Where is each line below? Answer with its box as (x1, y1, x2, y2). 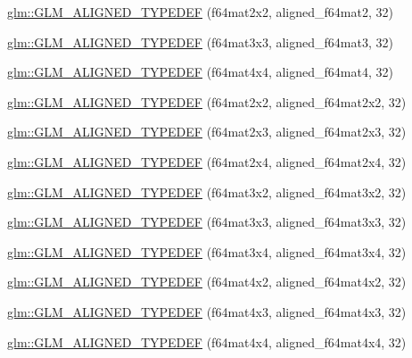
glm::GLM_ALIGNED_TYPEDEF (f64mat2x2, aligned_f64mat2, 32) (7, 3, 393, 21)
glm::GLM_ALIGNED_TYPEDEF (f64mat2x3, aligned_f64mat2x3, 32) (7, 122, 407, 141)
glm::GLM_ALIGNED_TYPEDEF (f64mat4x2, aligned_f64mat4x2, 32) (7, 272, 407, 291)
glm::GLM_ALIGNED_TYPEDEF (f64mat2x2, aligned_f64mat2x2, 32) (7, 92, 407, 111)
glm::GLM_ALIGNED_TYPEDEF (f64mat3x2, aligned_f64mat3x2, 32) (7, 182, 407, 201)
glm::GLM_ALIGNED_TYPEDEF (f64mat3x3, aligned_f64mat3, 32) (7, 32, 393, 51)
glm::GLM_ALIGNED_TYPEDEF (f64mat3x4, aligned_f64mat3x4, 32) (7, 242, 407, 261)
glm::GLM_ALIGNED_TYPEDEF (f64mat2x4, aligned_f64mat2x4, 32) (7, 152, 407, 171)
